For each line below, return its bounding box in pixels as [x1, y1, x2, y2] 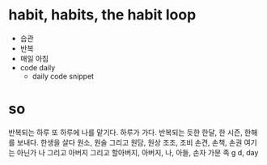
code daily [19, 62, 56, 72]
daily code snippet [32, 71, 95, 81]
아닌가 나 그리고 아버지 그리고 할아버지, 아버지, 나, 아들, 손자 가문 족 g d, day [16, 147, 259, 157]
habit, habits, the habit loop [8, 6, 197, 24]
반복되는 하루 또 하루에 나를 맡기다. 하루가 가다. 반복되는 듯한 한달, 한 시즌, [8, 127, 243, 137]
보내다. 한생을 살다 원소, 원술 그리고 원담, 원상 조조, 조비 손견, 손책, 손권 [16, 137, 243, 147]
